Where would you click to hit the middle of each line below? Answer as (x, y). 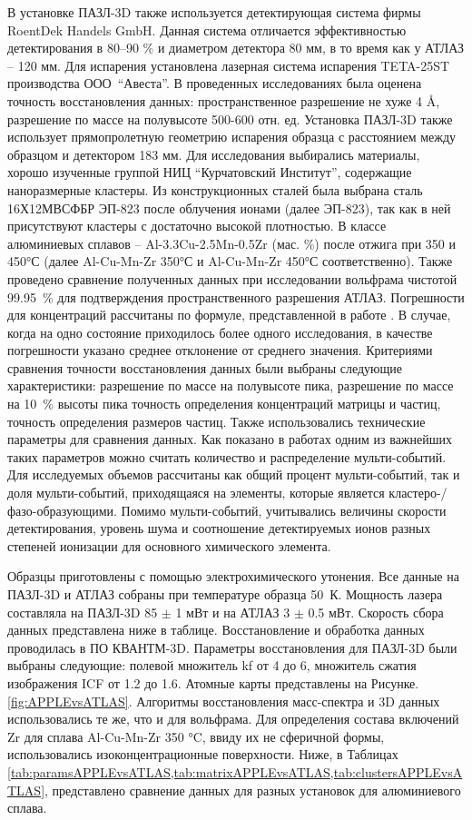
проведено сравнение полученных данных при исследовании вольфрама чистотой (232, 278)
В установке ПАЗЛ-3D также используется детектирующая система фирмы (214, 12)
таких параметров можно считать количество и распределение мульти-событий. (227, 456)
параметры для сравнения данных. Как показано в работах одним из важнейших (230, 439)
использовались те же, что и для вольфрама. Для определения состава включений (233, 719)
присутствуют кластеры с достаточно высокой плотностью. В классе (197, 226)
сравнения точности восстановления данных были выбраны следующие (205, 367)
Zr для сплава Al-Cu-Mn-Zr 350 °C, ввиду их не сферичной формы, (196, 736)
